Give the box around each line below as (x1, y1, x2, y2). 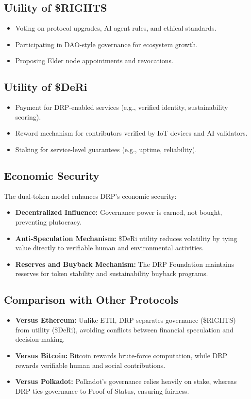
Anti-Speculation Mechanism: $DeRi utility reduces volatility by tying (15, 233, 237, 243)
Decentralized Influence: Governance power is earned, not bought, (15, 207, 222, 217)
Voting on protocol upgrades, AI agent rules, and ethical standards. (15, 23, 217, 33)
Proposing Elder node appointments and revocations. (15, 55, 173, 66)
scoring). (15, 111, 41, 121)
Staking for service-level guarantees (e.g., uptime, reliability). (15, 144, 197, 154)
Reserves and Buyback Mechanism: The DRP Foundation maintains (15, 259, 234, 269)
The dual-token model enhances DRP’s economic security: (4, 191, 177, 201)
